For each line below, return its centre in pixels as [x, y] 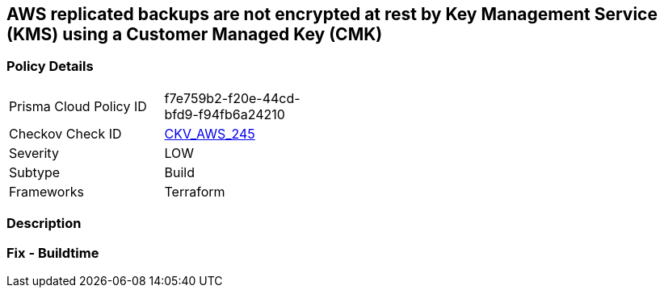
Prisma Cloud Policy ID [78, 106]
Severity [34, 153]
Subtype [35, 172]
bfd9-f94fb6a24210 [225, 114]
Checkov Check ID [65, 133]
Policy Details [50, 66]
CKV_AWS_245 [210, 133]
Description [44, 224]
